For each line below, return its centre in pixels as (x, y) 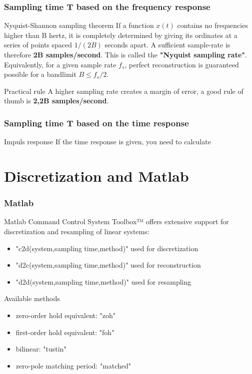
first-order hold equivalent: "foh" (65, 332)
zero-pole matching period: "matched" (73, 365)
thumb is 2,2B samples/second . (56, 101)
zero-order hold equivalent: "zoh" (66, 315)
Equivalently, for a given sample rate (60, 64)
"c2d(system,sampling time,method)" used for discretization (107, 248)
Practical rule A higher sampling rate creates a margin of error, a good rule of (124, 91)
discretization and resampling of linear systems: (77, 231)
